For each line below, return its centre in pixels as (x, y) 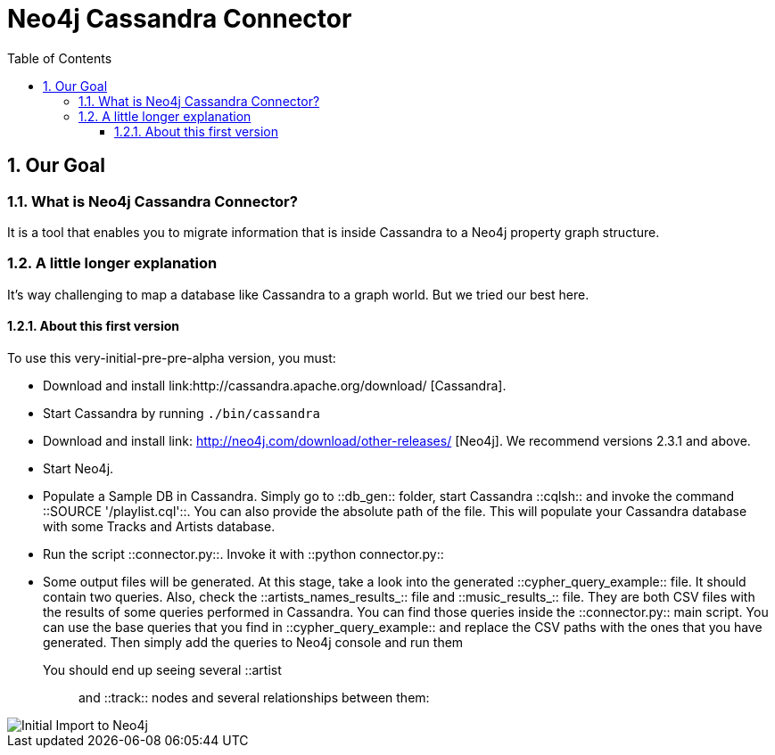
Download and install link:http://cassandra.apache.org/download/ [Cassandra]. (275, 385)
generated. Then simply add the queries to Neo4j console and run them (253, 642)
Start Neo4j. (78, 468)
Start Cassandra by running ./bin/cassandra (181, 413)
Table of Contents (60, 58)
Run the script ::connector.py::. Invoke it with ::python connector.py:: (243, 554)
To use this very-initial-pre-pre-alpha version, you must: (172, 357)
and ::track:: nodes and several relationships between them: (254, 697)
